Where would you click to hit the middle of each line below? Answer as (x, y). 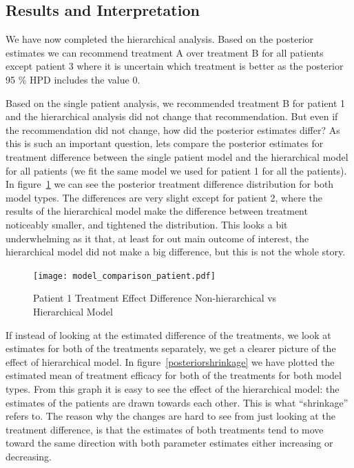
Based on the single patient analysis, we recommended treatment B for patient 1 (176, 103)
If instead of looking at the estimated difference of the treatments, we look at (168, 334)
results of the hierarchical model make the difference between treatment (157, 211)
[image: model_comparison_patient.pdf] (124, 276)
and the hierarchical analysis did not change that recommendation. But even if (172, 116)
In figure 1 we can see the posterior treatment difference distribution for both (170, 184)
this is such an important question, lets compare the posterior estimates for (165, 143)
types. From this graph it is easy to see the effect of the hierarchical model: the (173, 388)
